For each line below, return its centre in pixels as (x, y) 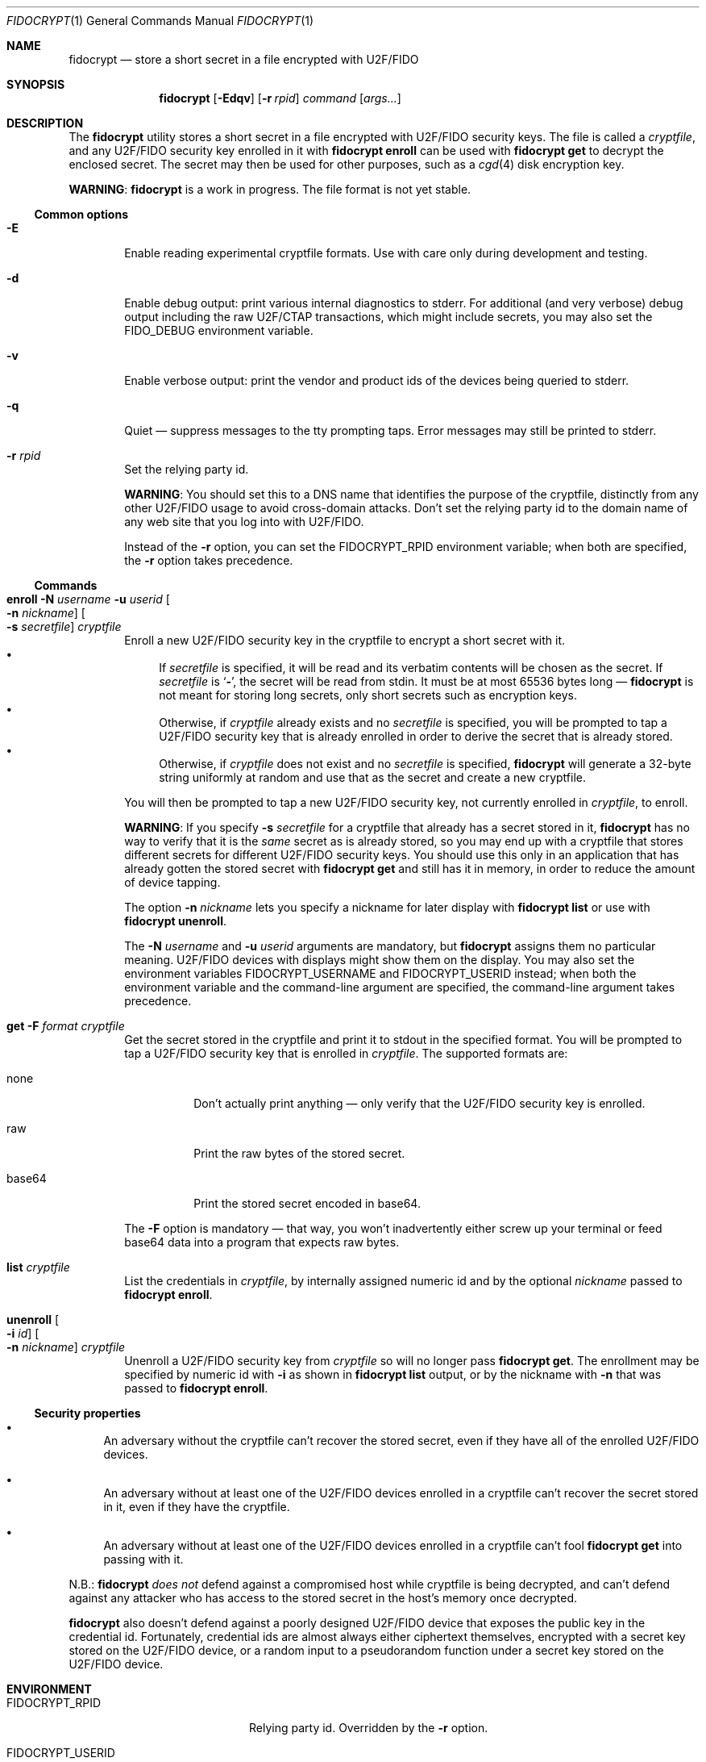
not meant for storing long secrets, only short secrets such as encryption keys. (368, 695)
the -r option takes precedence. (209, 560)
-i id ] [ (23, 1333)
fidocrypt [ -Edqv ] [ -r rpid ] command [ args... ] (280, 98)
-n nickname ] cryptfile (66, 1347)
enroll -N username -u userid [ (88, 599)
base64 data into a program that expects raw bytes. (262, 1242)
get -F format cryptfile (66, 1026)
